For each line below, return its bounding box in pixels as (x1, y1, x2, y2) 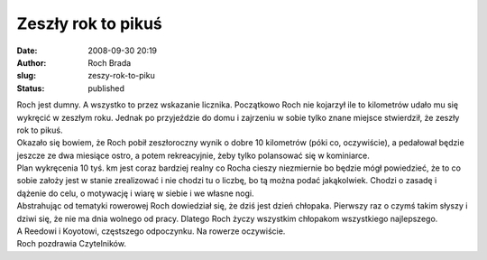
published (87, 82, 125, 94)
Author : (16, 57, 47, 68)
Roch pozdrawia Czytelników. (16, 238, 126, 249)
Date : (16, 45, 38, 56)
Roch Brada (87, 57, 132, 68)
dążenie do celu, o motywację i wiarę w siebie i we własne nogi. (16, 188, 254, 199)
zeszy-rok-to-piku (87, 70, 155, 81)
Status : (16, 82, 45, 94)
